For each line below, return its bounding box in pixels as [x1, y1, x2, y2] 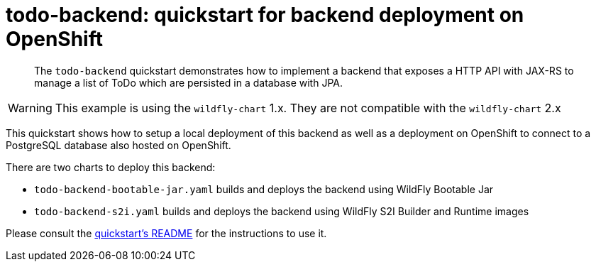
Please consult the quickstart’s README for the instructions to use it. [6, 227, 327, 239]
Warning [8, 100, 53, 115]
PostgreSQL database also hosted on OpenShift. [6, 138, 231, 151]
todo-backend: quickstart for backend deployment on [6, 3, 524, 27]
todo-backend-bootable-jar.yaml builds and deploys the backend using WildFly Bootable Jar [34, 182, 494, 195]
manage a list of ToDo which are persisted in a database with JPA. [34, 76, 343, 89]
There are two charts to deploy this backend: [6, 160, 216, 173]
